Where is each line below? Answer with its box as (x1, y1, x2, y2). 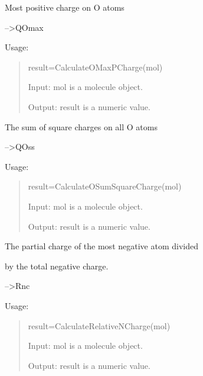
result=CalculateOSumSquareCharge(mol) (28, 180, 182, 192)
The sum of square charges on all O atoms (5, 120, 158, 133)
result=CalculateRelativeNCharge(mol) (28, 319, 171, 332)
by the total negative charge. (5, 259, 109, 272)
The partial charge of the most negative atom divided (5, 240, 198, 252)
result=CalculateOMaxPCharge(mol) (28, 60, 163, 73)
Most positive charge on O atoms (5, 1, 125, 13)
